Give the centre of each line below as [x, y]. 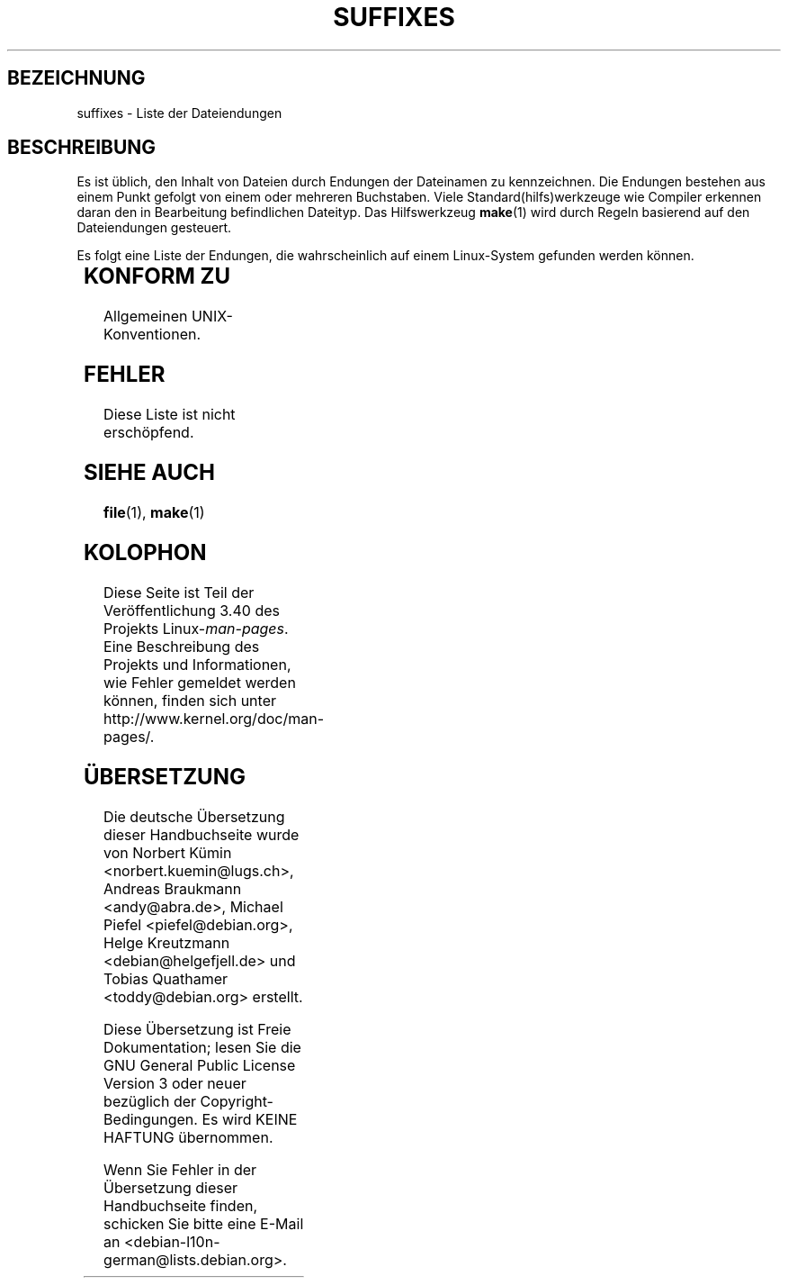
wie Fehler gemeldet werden [200, 682]
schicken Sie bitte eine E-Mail [204, 1223]
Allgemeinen [146, 317]
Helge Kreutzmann [167, 942]
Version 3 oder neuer [175, 1083]
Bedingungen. [151, 1119]
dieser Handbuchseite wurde [201, 834]
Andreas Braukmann [173, 888]
